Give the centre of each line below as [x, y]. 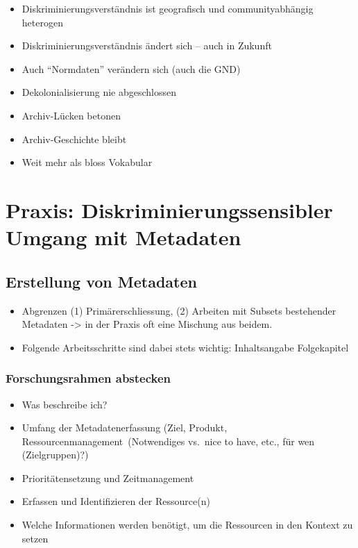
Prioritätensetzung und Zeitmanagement [108, 478]
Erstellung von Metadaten [101, 281]
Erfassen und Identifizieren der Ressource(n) [116, 501]
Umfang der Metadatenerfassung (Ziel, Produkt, [125, 427]
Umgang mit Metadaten [123, 237]
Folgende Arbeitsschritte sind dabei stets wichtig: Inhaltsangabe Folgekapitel [185, 347]
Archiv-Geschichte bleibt [74, 139]
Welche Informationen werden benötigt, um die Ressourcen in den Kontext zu [187, 525]
